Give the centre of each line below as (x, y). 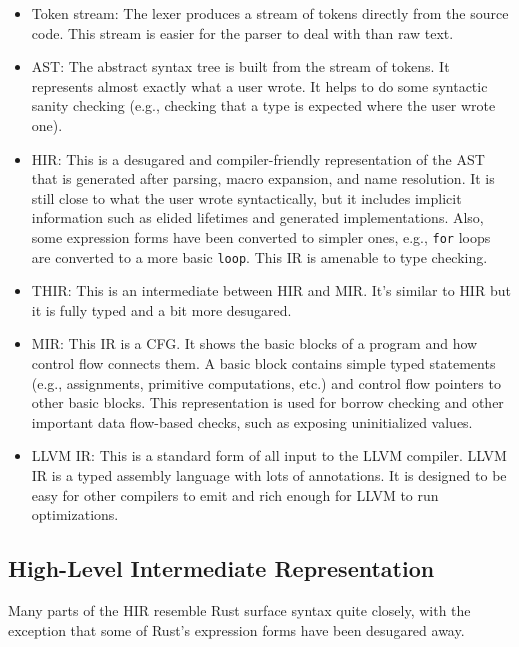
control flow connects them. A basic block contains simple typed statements (263, 363)
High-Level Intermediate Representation (221, 568)
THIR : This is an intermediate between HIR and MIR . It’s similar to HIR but (271, 290)
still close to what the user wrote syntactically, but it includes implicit (246, 197)
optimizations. (75, 514)
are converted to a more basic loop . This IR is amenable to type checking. (259, 256)
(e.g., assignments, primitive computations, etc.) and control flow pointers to (266, 382)
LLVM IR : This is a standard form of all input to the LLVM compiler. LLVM (269, 455)
